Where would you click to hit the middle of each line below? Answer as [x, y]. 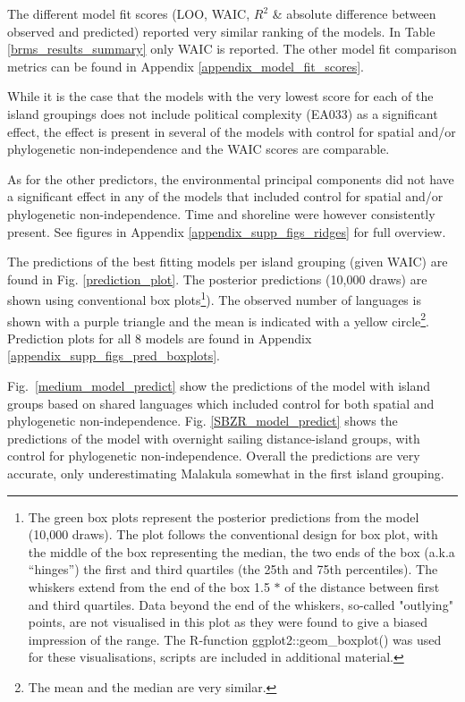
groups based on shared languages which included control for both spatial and [221, 403]
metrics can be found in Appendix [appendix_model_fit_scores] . [186, 66]
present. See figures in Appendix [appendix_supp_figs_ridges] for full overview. [227, 231]
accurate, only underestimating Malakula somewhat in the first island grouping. [226, 473]
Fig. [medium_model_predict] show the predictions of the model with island [219, 385]
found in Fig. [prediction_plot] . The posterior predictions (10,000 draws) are [217, 279]
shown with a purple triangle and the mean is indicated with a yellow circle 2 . [219, 319]
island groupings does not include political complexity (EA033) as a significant [223, 113]
